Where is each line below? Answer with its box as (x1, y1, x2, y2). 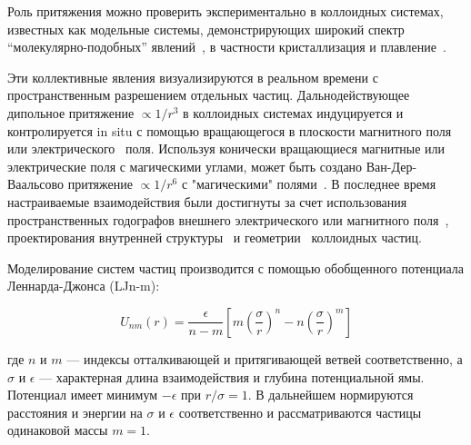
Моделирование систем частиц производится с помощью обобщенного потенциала (7, 258, 465, 277)
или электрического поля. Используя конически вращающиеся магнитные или (7, 139, 446, 158)
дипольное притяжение (7, 103, 135, 122)
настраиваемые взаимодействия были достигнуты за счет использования (7, 192, 407, 211)
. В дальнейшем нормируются (247, 385, 414, 404)
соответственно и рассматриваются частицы (178, 402, 422, 421)
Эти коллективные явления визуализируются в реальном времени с (7, 67, 378, 86)
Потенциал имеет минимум (7, 385, 158, 404)
